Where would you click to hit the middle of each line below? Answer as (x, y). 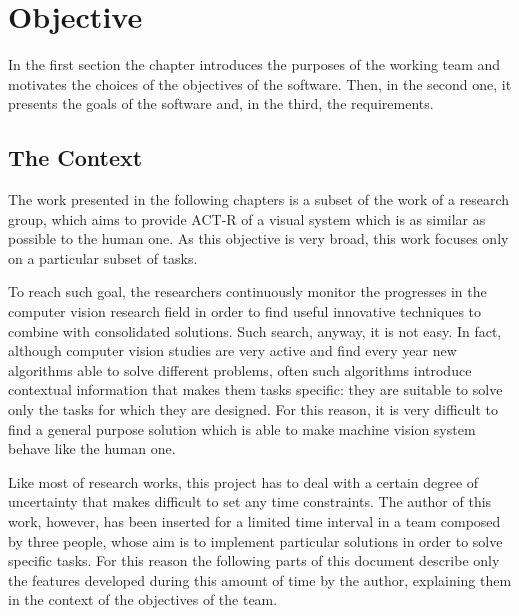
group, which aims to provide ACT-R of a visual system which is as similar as (247, 218)
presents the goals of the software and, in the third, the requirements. (221, 103)
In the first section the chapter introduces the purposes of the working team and (254, 64)
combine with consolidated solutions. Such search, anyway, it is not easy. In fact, (255, 330)
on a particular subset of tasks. (103, 257)
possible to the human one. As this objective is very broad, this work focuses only (258, 238)
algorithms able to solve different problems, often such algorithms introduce (240, 369)
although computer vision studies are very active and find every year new (232, 350)
